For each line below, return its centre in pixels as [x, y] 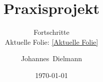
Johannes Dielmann [51, 58]
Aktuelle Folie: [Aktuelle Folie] [51, 41]
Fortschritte [51, 32]
